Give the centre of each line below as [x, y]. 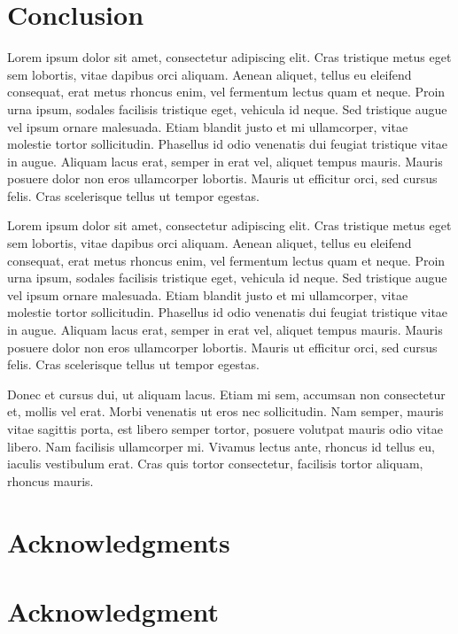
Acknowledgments [119, 541]
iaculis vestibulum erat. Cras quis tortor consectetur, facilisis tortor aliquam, [215, 464]
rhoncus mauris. [50, 480]
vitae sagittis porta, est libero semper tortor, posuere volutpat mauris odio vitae [225, 429]
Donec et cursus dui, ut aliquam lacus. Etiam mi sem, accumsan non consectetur [226, 394]
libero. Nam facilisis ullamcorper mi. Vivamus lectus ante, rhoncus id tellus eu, [221, 446]
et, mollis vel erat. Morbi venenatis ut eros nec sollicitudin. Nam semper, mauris [225, 411]
